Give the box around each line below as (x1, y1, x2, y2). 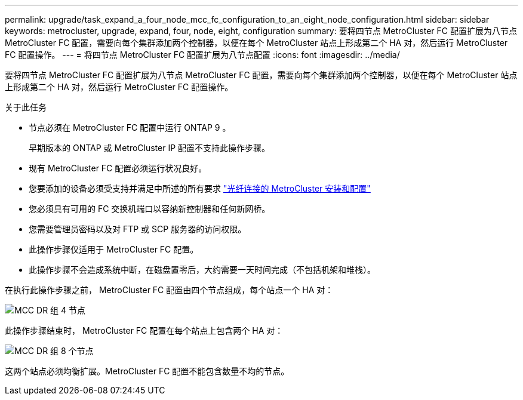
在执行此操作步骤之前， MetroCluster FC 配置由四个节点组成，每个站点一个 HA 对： (5, 285, 334, 295)
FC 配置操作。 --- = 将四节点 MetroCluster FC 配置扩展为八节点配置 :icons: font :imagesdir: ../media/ (5, 50, 400, 60)
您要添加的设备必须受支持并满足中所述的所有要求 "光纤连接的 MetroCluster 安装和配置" (29, 183, 371, 193)
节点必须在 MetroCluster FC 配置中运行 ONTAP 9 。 (29, 122, 231, 133)
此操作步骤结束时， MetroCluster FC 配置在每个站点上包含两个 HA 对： (5, 325, 284, 336)
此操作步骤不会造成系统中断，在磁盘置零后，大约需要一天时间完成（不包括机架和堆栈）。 (29, 264, 376, 275)
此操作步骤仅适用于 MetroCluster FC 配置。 (29, 244, 199, 254)
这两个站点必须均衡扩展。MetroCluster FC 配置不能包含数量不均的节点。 (5, 366, 290, 376)
